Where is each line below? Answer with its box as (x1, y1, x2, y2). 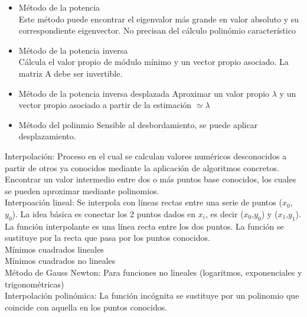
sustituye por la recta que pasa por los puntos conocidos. (5, 231, 210, 244)
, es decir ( (205, 207, 244, 220)
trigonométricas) (5, 277, 64, 290)
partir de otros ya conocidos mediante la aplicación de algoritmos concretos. (5, 161, 279, 174)
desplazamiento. (18, 130, 76, 142)
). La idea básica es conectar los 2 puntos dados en (12, 207, 196, 220)
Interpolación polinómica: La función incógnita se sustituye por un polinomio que (5, 289, 299, 302)
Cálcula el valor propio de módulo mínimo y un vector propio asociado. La (18, 55, 289, 68)
